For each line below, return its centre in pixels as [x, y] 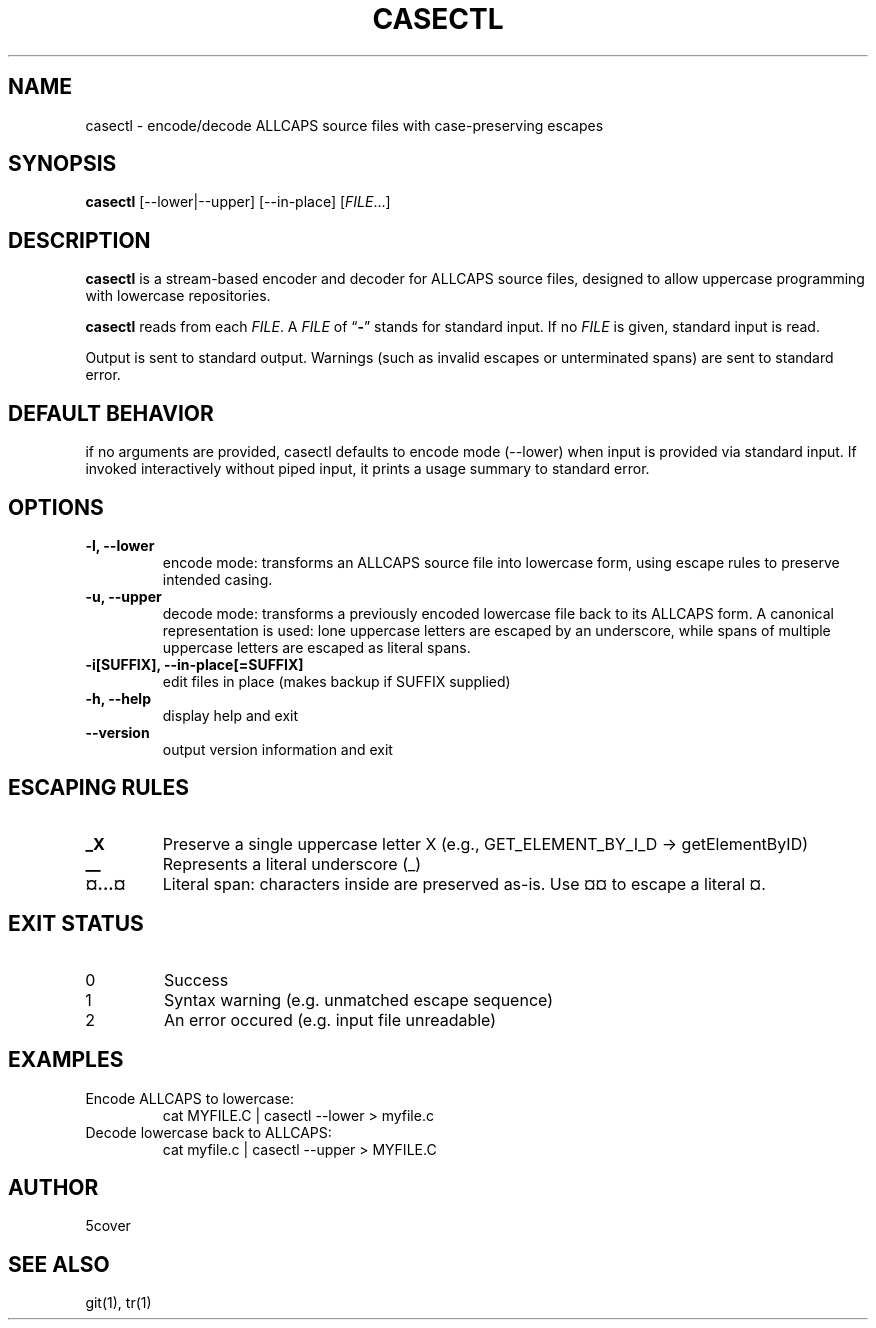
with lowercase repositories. [178, 296]
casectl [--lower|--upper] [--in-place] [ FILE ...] [238, 202]
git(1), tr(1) [118, 1303]
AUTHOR [53, 1187]
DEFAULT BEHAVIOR [111, 413]
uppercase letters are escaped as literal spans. [316, 647]
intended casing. [217, 579]
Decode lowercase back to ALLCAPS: [208, 1132]
